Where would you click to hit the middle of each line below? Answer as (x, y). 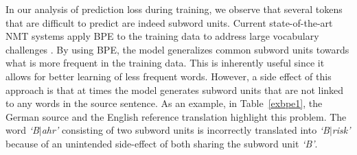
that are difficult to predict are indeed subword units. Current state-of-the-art (169, 22)
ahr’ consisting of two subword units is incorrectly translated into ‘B (185, 130)
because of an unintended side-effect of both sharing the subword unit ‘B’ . (162, 143)
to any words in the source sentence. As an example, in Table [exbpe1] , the (164, 103)
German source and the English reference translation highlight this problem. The (176, 116)
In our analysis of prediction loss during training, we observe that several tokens (174, 9)
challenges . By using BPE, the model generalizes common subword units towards (177, 49)
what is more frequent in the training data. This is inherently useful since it (165, 63)
